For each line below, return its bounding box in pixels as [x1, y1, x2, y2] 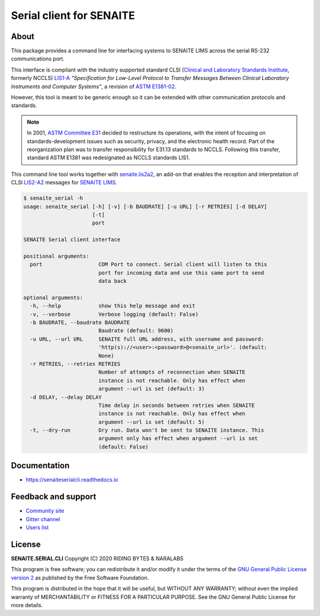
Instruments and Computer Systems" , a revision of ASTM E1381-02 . [11, 83, 177, 90]
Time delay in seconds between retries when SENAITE [98, 402, 255, 409]
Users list [25, 524, 49, 531]
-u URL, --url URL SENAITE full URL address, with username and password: [30, 335, 264, 342]
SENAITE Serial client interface [23, 236, 121, 243]
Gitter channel [25, 515, 60, 522]
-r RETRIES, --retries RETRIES [30, 360, 121, 367]
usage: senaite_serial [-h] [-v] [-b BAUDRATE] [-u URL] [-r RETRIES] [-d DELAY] [23, 203, 268, 210]
